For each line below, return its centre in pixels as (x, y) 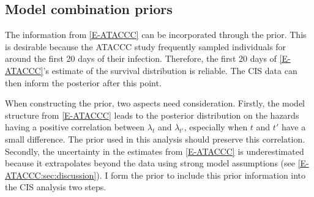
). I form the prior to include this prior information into (201, 175)
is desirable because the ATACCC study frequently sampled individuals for (146, 46)
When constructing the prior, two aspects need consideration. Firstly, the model (155, 103)
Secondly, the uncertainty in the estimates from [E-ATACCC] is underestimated (155, 151)
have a (293, 127)
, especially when (216, 127)
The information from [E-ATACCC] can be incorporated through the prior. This (156, 35)
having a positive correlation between (75, 127)
